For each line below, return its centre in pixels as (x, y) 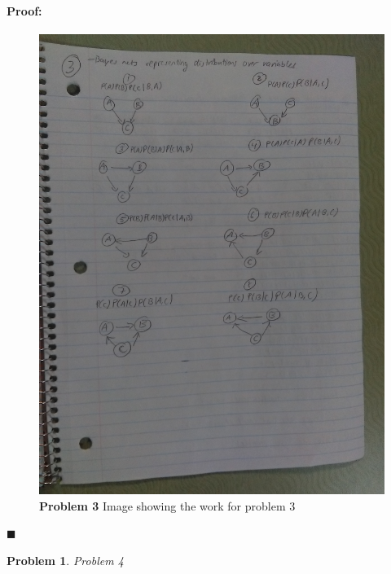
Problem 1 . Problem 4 (65, 560)
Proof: (24, 10)
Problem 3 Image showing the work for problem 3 (167, 505)
